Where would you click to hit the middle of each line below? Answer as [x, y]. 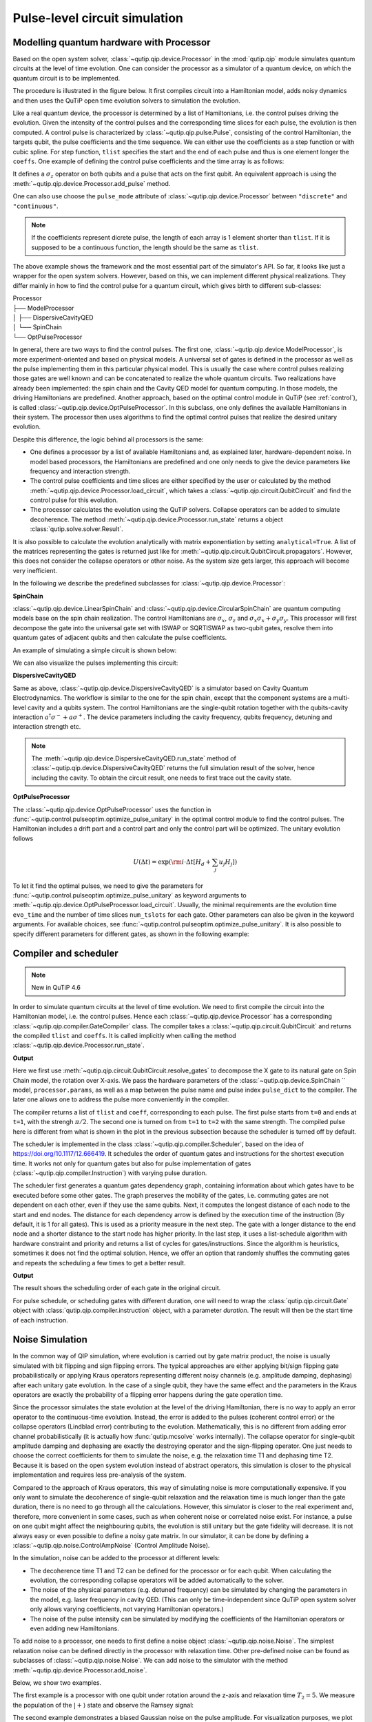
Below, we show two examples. [57, 1682]
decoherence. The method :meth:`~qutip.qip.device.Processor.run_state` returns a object [157, 519]
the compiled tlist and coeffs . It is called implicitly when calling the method [125, 1036]
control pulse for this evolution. [74, 500]
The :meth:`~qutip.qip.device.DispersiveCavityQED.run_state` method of [134, 758]
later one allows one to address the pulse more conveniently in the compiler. [121, 1099]
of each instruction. [40, 1320]
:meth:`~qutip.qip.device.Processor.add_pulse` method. [92, 183]
